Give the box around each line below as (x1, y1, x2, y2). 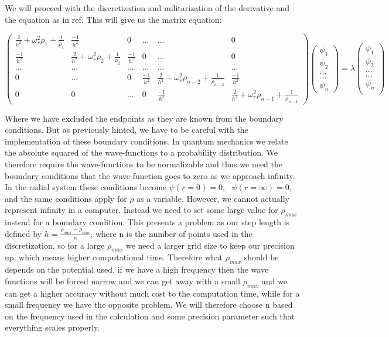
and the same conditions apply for (5, 192, 127, 204)
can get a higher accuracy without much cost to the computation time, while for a (5, 287, 300, 299)
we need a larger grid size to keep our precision (125, 239, 295, 251)
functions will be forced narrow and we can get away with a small (5, 274, 240, 287)
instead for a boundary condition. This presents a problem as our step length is (5, 216, 290, 228)
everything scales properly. (5, 321, 100, 333)
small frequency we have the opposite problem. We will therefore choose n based (5, 298, 293, 311)
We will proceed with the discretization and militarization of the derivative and (5, 2, 289, 13)
